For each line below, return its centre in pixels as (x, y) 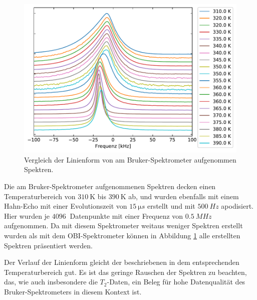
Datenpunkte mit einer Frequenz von (126, 215)
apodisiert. (237, 206)
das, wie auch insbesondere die (51, 282)
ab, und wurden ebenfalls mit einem (184, 196)
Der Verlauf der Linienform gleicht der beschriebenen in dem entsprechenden (122, 262)
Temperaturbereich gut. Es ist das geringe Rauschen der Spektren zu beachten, (125, 272)
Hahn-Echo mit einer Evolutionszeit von (66, 206)
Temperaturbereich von (40, 196)
